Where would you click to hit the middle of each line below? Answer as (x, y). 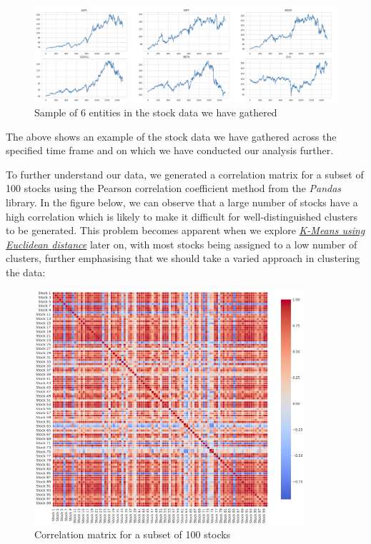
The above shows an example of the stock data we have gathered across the (171, 136)
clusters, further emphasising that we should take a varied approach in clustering (183, 258)
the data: (26, 272)
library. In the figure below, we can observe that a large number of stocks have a (182, 202)
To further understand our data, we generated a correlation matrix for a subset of (185, 174)
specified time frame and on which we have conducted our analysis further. (170, 150)
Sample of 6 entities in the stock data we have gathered (156, 112)
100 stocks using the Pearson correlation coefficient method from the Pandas (174, 188)
